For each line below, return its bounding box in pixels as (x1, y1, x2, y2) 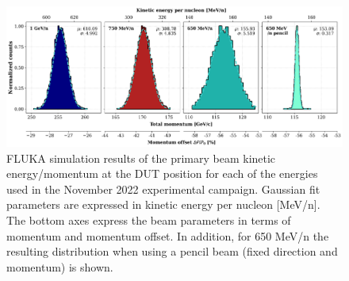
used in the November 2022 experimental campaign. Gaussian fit (6, 180, 320, 197)
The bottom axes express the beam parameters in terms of (6, 211, 291, 228)
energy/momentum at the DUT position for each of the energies (6, 165, 318, 182)
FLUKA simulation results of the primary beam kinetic (6, 149, 276, 166)
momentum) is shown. (6, 258, 113, 275)
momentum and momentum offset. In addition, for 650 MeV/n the (6, 227, 329, 244)
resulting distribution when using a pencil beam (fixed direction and (6, 243, 338, 260)
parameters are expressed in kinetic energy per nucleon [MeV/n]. (6, 196, 320, 213)
